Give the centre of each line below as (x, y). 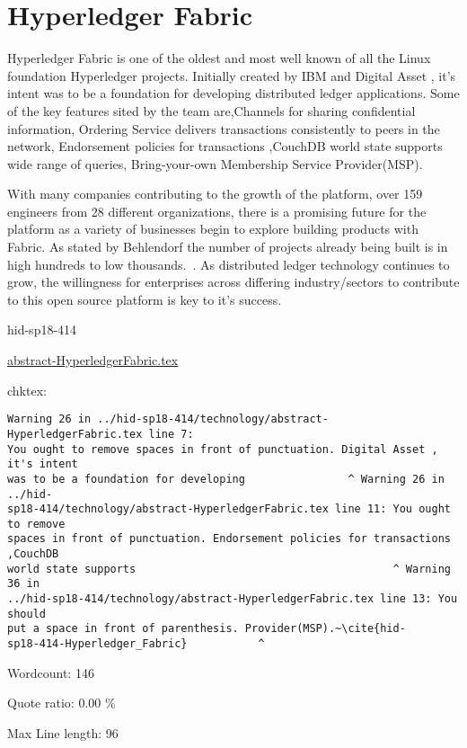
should (26, 614)
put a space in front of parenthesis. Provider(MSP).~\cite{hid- (207, 629)
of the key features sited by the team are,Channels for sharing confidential (211, 110)
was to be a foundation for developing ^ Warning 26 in (226, 479)
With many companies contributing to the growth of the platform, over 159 (215, 194)
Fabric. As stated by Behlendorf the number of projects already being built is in (228, 247)
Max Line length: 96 (63, 732)
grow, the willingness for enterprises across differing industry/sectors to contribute (233, 282)
